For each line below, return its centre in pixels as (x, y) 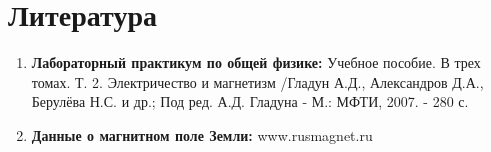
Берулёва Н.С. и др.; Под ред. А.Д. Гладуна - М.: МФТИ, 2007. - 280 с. (250, 101)
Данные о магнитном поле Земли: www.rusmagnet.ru (202, 134)
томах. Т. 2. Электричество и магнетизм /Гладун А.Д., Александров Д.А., (257, 81)
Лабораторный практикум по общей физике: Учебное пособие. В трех (256, 62)
